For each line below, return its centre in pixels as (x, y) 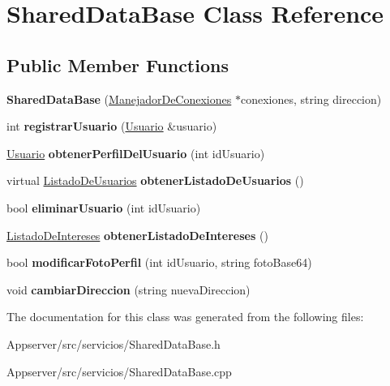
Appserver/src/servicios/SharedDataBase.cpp (119, 371)
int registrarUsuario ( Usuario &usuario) (112, 126)
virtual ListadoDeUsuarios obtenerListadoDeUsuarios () (155, 180)
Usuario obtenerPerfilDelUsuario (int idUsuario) (136, 153)
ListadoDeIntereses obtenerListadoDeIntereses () (137, 235)
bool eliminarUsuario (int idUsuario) (104, 207)
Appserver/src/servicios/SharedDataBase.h (114, 343)
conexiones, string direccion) (311, 99)
